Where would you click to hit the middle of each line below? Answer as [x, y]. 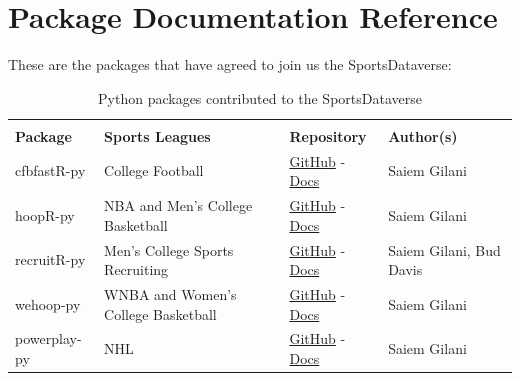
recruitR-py [50, 259]
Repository [328, 135]
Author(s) [423, 135]
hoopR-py [45, 214]
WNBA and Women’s [170, 293]
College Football [154, 170]
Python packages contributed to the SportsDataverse [260, 97]
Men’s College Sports [169, 249]
